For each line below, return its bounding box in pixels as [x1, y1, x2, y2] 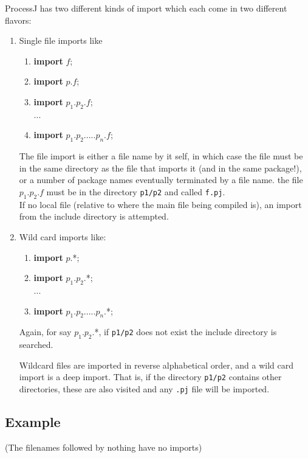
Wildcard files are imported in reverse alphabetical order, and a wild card [19, 358, 294, 371]
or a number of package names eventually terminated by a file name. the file [19, 173, 303, 186]
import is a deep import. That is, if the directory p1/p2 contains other [19, 370, 282, 383]
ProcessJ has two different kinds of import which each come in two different [5, 2, 287, 14]
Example [5, 412, 61, 431]
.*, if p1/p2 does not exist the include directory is [92, 325, 277, 338]
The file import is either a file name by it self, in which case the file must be [19, 150, 303, 162]
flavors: [5, 13, 32, 26]
